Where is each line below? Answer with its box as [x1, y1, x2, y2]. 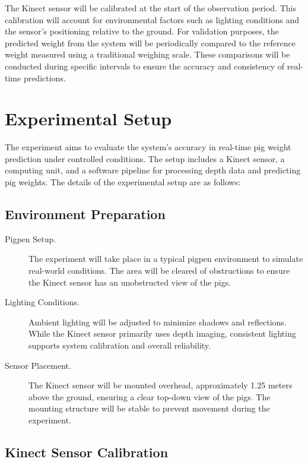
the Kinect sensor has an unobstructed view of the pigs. [28, 276, 231, 288]
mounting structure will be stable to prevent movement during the [28, 402, 270, 414]
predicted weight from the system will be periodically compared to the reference [5, 36, 296, 49]
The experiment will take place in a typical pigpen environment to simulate [28, 252, 303, 265]
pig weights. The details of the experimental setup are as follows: [5, 176, 241, 188]
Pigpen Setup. [5, 232, 56, 245]
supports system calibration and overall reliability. [28, 339, 211, 352]
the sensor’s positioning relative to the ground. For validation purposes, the [5, 25, 279, 37]
